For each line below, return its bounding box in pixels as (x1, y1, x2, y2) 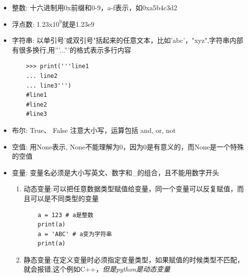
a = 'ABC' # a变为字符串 (38, 230, 112, 238)
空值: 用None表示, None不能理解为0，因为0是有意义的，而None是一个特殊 (12, 141, 244, 151)
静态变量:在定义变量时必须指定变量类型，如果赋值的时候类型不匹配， (23, 254, 244, 264)
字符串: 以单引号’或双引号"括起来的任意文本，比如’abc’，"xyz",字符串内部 (12, 35, 244, 45)
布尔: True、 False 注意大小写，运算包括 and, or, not (12, 125, 176, 135)
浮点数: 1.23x (12, 18, 53, 29)
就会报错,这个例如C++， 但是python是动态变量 (23, 264, 171, 274)
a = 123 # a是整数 (38, 211, 94, 219)
